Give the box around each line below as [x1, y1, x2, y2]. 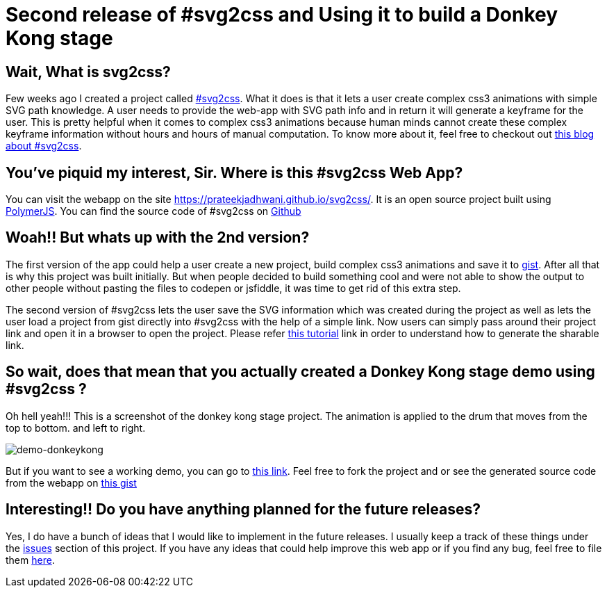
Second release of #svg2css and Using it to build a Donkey [6, 3, 558, 26]
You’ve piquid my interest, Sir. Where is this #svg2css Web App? [6, 163, 463, 181]
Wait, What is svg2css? [6, 63, 171, 81]
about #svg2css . [6, 140, 82, 152]
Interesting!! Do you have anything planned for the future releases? [6, 501, 481, 519]
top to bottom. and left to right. [6, 421, 146, 434]
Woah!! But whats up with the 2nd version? [6, 229, 310, 247]
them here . [6, 553, 55, 566]
